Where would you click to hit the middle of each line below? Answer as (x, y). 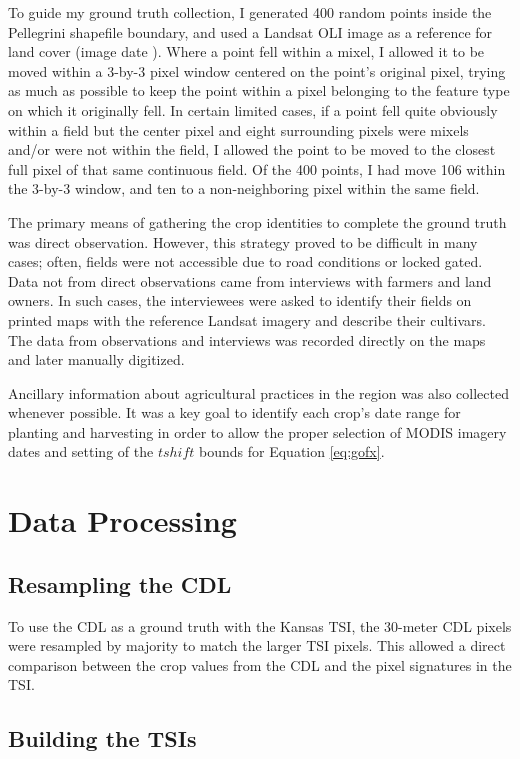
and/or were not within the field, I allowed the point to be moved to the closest (252, 149)
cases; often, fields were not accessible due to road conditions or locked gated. (245, 261)
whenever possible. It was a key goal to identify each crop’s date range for (234, 412)
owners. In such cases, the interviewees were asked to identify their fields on (240, 300)
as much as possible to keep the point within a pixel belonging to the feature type (259, 90)
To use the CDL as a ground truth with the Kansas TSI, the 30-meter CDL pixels (260, 625)
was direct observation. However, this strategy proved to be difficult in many (243, 241)
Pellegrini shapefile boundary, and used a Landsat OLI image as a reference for (250, 31)
